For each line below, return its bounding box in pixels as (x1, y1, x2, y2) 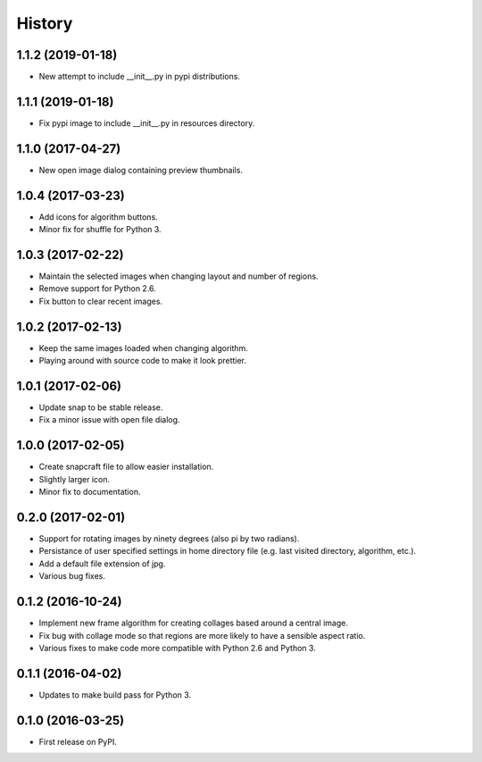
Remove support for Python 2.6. (38, 283, 156, 294)
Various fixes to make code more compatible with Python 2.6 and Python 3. (38, 642, 316, 653)
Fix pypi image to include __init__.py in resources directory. (38, 117, 255, 129)
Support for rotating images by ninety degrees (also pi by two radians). (38, 533, 300, 544)
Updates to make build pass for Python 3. (38, 689, 192, 700)
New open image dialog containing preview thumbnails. (38, 164, 243, 175)
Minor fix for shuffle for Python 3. (38, 224, 162, 235)
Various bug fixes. (38, 571, 106, 582)
